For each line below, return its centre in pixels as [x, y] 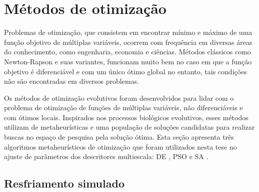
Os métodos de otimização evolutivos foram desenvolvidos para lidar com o [119, 97]
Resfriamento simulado [64, 183]
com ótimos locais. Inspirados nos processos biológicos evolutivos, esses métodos [126, 117]
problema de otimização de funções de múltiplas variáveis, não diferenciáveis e [123, 107]
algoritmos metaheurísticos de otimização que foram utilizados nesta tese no [120, 146]
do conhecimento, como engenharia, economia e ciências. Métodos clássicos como [127, 52]
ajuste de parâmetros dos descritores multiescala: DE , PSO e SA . [106, 156]
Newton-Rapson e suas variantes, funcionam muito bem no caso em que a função [128, 61]
